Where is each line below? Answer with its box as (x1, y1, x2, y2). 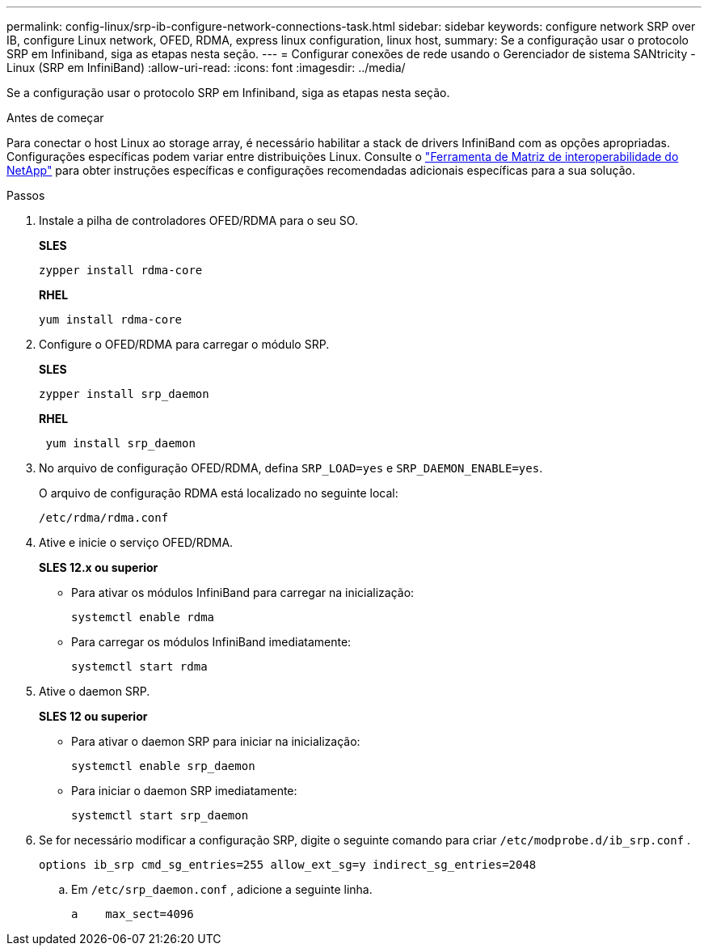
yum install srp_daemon (45, 437, 196, 450)
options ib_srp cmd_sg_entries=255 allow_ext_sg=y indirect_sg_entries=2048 (39, 858, 537, 871)
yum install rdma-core (39, 313, 183, 326)
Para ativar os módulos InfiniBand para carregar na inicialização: (71, 586, 415, 599)
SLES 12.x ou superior (39, 561, 158, 574)
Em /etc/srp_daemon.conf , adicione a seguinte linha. (71, 882, 373, 896)
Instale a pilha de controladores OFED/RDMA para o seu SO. (39, 214, 358, 227)
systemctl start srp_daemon (71, 809, 249, 822)
